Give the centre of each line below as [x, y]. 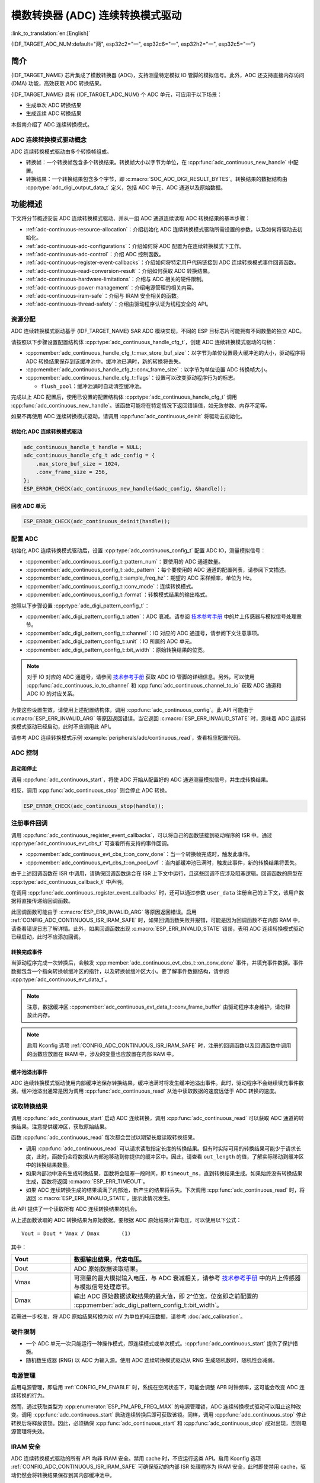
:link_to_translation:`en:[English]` [51, 33]
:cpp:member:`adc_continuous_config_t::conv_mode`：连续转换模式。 [111, 586]
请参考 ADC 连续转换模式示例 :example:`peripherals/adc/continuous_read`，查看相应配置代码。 [127, 737]
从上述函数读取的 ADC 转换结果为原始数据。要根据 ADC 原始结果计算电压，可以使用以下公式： [126, 1220]
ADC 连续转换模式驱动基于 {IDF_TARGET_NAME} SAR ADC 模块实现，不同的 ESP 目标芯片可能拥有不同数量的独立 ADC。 [158, 331]
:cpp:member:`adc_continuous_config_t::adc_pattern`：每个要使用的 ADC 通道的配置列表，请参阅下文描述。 [158, 570]
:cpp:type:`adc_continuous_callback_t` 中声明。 [69, 881]
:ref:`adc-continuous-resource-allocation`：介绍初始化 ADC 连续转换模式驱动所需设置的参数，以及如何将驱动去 [161, 229]
